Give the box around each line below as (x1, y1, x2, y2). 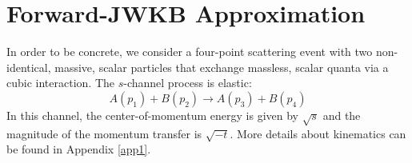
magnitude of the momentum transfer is (6, 125, 202, 141)
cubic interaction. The (6, 74, 114, 91)
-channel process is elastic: (123, 74, 252, 91)
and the (322, 106, 361, 123)
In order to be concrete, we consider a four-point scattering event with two (6, 43, 373, 60)
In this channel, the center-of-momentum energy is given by (6, 106, 298, 123)
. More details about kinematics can (230, 125, 406, 141)
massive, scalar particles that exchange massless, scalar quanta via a (54, 58, 389, 75)
